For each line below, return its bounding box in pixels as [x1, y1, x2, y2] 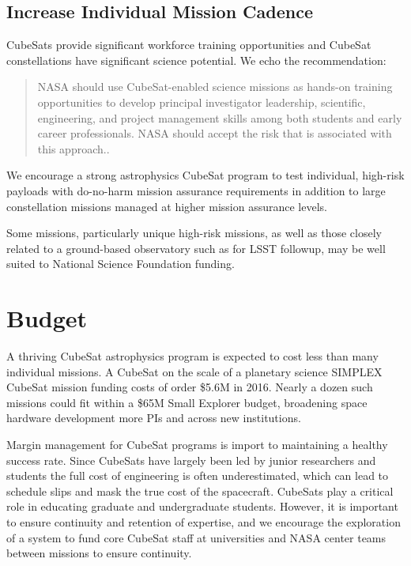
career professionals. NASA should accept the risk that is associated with [37, 125, 392, 141]
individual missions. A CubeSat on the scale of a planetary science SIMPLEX [6, 363, 383, 379]
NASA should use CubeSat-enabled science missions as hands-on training [37, 78, 393, 95]
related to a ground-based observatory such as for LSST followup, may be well [6, 240, 386, 256]
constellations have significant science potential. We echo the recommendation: [6, 51, 386, 68]
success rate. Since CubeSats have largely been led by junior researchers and [6, 451, 376, 468]
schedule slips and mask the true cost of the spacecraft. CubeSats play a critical [6, 482, 394, 499]
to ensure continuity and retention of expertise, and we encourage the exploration [6, 513, 401, 530]
